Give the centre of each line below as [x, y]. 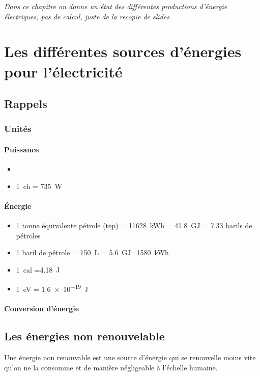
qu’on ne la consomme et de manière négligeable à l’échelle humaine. [111, 367]
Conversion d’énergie [42, 308]
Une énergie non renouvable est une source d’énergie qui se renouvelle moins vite [130, 357]
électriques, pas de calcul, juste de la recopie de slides [87, 16]
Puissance [22, 149]
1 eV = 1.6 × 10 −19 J [52, 288]
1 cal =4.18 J [38, 269]
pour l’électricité [63, 71]
